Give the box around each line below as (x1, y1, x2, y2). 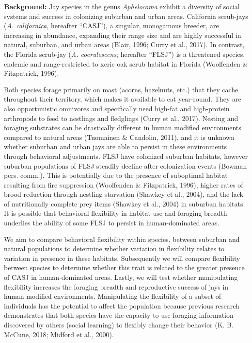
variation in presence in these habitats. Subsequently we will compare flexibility (4, 253, 240, 263)
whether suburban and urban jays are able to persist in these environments (4, 141, 227, 152)
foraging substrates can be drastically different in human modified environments (4, 122, 241, 133)
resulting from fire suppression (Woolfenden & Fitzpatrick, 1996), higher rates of (4, 179, 243, 189)
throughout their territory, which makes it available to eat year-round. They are (4, 94, 241, 104)
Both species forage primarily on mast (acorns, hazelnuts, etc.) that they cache (4, 84, 238, 94)
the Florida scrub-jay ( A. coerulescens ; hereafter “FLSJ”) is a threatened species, (4, 49, 245, 59)
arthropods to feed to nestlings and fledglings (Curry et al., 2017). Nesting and (4, 113, 238, 123)
